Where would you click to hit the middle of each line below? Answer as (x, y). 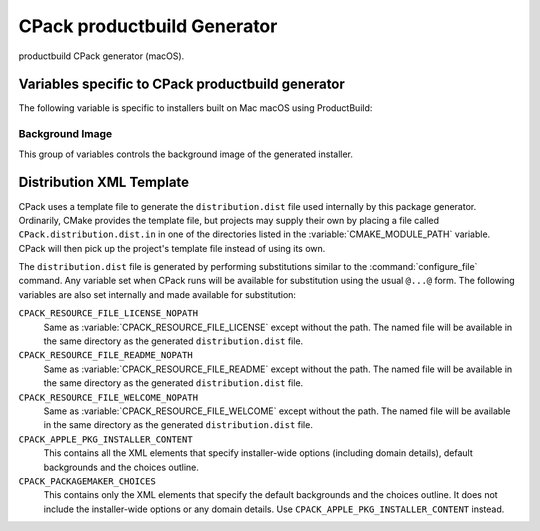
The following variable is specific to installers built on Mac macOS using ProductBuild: (195, 108)
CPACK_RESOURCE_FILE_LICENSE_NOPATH (108, 313)
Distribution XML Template (104, 182)
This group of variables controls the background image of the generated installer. (186, 154)
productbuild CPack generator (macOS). (101, 56)
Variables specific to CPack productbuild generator (181, 84)
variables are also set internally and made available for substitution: (157, 294)
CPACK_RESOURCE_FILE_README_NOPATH (106, 355)
